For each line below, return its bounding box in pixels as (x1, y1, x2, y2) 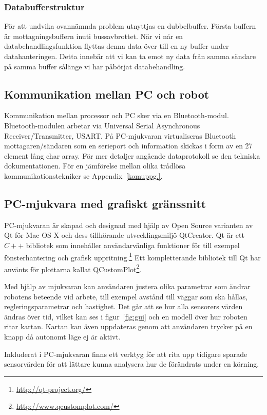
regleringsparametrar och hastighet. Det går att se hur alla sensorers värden (4, 301, 243, 312)
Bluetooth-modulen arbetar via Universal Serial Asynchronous (4, 120, 200, 130)
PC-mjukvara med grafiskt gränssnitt (4, 195, 206, 211)
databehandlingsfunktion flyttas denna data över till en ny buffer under (4, 41, 229, 51)
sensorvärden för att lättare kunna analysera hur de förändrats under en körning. (4, 359, 259, 369)
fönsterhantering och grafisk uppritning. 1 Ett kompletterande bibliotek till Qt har (4, 250, 261, 262)
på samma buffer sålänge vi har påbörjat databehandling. (4, 61, 185, 71)
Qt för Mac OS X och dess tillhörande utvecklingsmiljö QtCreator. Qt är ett (4, 230, 244, 240)
